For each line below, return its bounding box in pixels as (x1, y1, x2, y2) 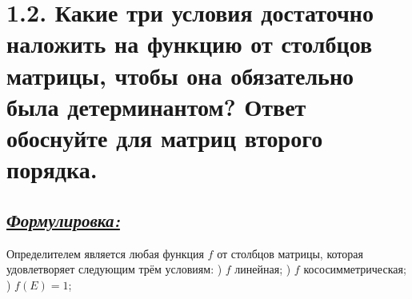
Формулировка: (6, 207, 120, 232)
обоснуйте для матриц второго (6, 121, 323, 153)
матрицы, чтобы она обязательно (6, 58, 354, 91)
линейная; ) (234, 261, 291, 277)
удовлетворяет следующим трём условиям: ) (6, 261, 222, 277)
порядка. (6, 153, 98, 185)
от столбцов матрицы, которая (217, 245, 363, 261)
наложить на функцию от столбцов (6, 27, 373, 60)
